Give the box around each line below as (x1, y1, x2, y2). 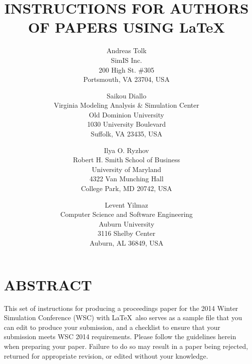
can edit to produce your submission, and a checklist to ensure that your (4, 322, 220, 332)
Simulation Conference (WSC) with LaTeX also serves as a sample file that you (4, 312, 242, 323)
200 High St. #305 (99, 64, 154, 75)
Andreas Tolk (106, 45, 147, 56)
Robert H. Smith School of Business (73, 154, 180, 165)
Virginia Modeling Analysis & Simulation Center (54, 100, 199, 110)
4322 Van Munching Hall (89, 173, 164, 184)
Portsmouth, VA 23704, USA (83, 74, 170, 84)
